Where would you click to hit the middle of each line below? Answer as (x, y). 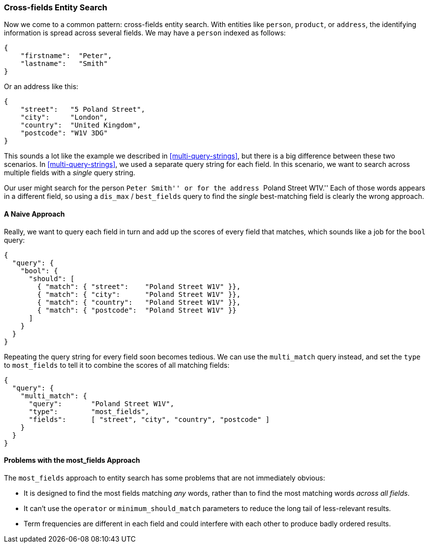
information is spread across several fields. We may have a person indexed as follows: (145, 33)
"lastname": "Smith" (64, 64)
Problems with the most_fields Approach (72, 460)
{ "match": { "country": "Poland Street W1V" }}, (139, 302)
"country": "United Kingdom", (81, 125)
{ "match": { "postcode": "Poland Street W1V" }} (137, 310)
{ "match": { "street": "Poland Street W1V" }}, (139, 286)
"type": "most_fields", (89, 411)
